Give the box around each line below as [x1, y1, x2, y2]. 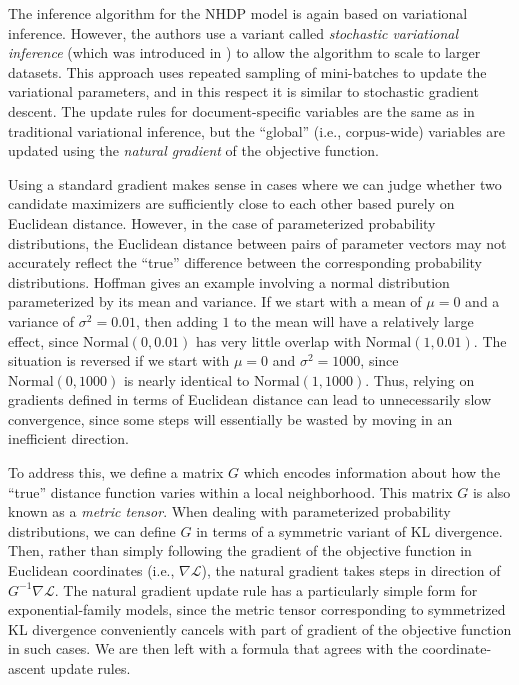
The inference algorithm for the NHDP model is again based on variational [8, 3, 468, 23]
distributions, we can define [8, 520, 176, 541]
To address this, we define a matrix [8, 462, 224, 483]
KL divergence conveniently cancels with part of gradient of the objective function [8, 618, 512, 639]
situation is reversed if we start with [8, 350, 230, 371]
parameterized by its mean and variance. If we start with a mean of [8, 291, 422, 312]
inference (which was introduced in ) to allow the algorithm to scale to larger [8, 42, 481, 63]
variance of [8, 310, 75, 331]
